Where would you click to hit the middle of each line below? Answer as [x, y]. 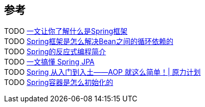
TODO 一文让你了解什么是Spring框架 [66, 31]
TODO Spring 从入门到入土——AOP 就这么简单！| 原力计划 [102, 72]
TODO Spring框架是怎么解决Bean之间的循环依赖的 [89, 41]
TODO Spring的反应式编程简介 [55, 52]
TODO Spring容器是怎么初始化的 [59, 82]
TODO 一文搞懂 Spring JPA [49, 62]
